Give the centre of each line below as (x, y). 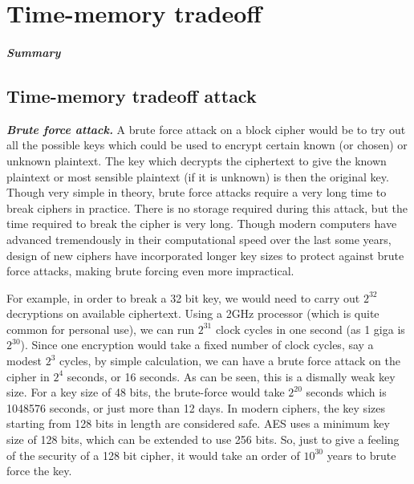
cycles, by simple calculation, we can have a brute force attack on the (230, 361)
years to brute (361, 455)
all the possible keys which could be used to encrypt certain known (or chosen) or (207, 145)
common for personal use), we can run (100, 329)
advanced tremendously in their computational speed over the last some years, (199, 239)
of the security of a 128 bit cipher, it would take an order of (153, 455)
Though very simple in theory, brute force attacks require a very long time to (197, 192)
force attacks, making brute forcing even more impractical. (150, 271)
